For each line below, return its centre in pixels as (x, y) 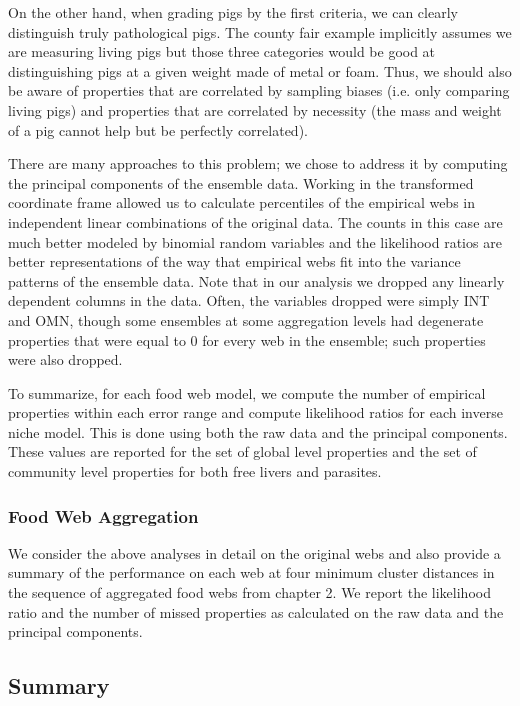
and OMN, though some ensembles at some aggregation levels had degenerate (246, 319)
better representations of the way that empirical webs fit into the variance (234, 261)
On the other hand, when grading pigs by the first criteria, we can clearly (233, 12)
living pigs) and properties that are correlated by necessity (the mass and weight (255, 109)
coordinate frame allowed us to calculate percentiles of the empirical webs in (242, 202)
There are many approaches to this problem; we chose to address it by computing (258, 163)
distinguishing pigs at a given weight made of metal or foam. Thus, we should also (260, 70)
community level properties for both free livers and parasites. (195, 471)
